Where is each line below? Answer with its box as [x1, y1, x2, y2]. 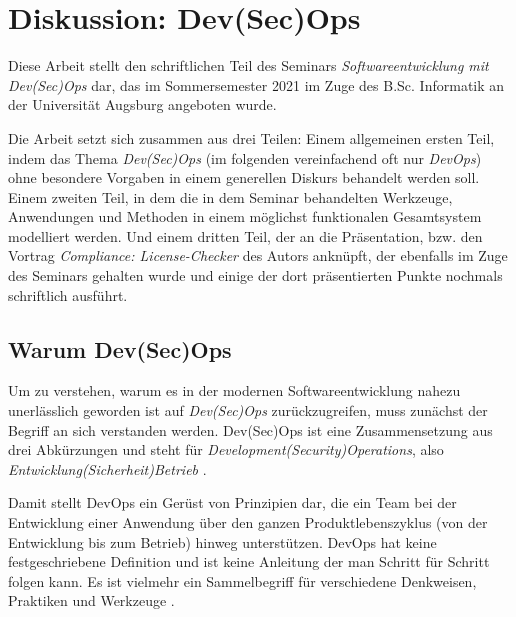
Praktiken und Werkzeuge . [8, 590, 175, 611]
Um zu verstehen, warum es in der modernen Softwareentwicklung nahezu [8, 380, 461, 401]
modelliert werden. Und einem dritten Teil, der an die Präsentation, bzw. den [8, 225, 483, 246]
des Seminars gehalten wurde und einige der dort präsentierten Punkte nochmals [8, 265, 503, 286]
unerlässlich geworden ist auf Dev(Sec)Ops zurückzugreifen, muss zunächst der [8, 400, 488, 421]
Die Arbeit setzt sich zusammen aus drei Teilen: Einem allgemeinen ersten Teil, [8, 127, 495, 148]
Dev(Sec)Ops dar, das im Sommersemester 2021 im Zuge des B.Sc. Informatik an [8, 74, 505, 95]
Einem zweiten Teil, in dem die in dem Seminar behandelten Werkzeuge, [8, 186, 453, 207]
